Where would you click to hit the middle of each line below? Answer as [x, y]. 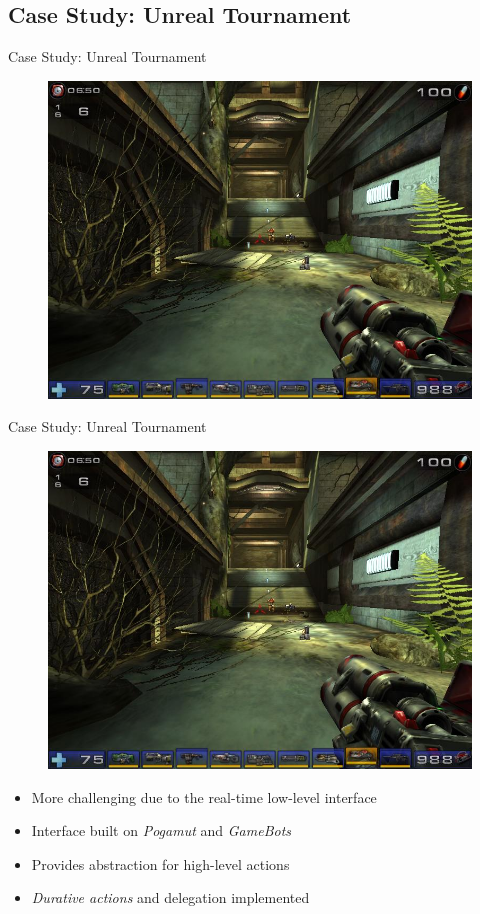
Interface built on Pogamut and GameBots [161, 830]
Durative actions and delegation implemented [170, 897]
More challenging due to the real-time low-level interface [204, 796]
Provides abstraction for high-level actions [160, 863]
